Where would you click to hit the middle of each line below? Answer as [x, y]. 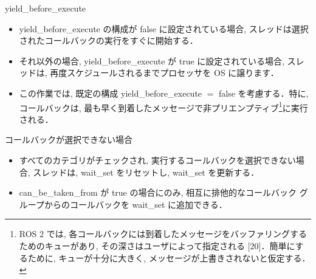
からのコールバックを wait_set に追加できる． [136, 204]
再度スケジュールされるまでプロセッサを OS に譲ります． [164, 73]
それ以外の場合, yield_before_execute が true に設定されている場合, [152, 60]
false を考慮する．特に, [264, 93]
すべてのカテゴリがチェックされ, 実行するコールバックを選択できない [157, 160]
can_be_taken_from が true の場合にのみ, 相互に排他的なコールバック [158, 192]
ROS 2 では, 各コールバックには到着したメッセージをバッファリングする [163, 234]
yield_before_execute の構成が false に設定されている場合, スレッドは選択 [164, 28]
